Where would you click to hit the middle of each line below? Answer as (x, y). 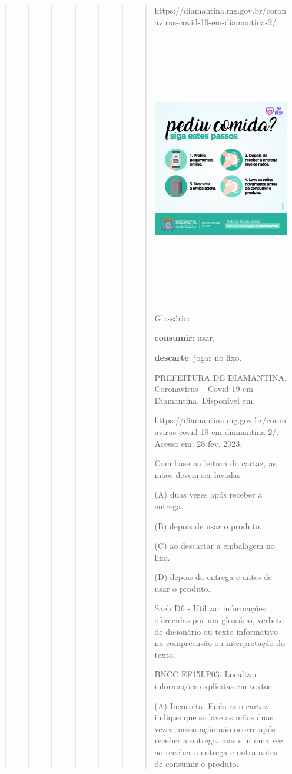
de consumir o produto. (197, 763)
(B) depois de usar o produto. (208, 526)
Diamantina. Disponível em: (205, 400)
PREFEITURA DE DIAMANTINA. (220, 377)
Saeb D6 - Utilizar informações (210, 608)
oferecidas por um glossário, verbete (219, 620)
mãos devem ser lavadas (198, 474)
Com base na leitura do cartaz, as (215, 463)
